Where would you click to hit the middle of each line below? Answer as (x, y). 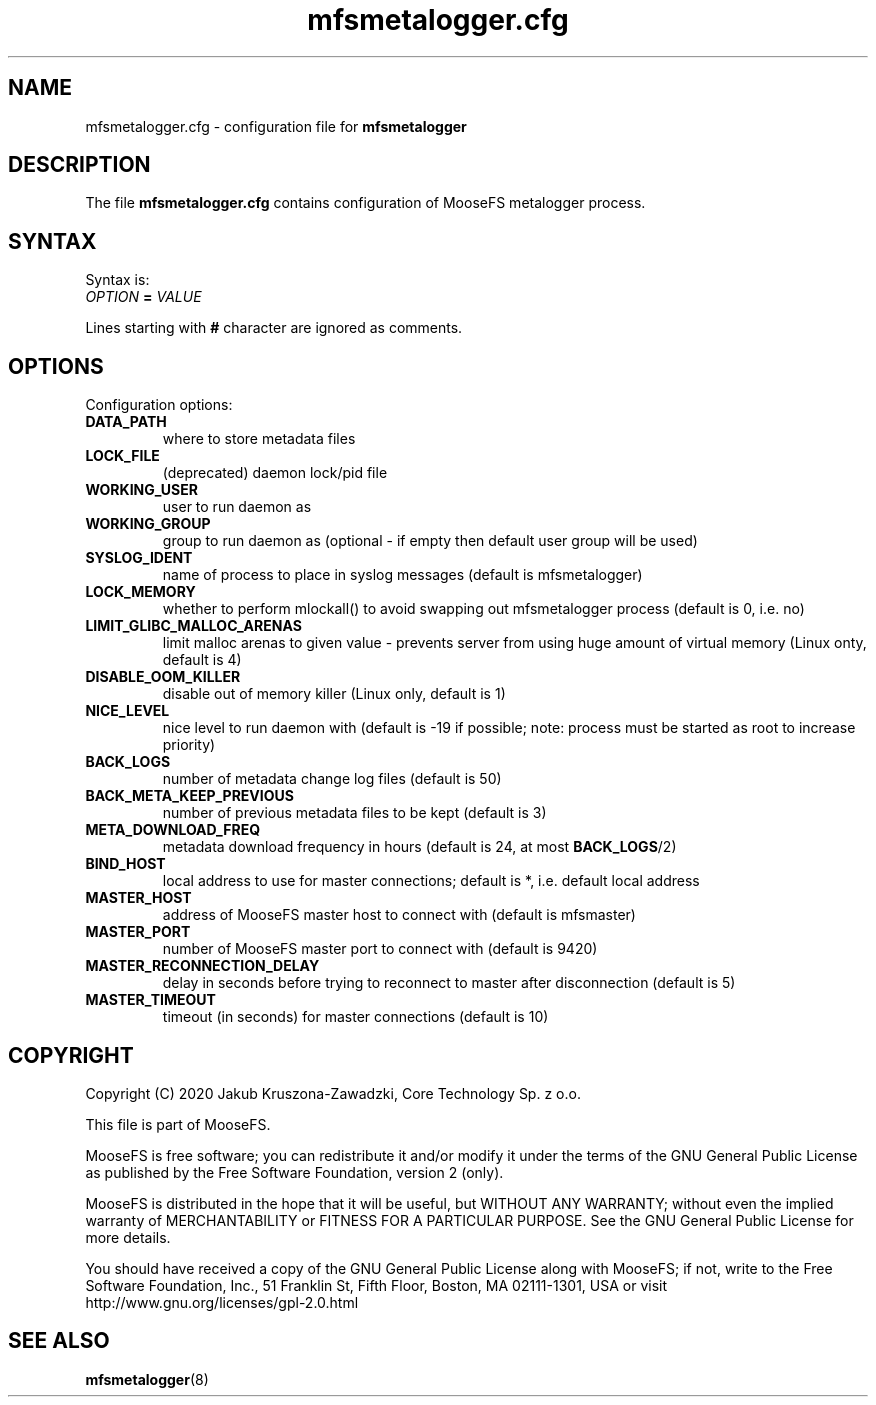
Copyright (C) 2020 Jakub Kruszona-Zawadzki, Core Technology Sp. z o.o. (333, 1093)
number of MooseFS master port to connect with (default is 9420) (380, 949)
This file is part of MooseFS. (178, 1124)
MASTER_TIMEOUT (150, 1000)
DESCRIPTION (79, 165)
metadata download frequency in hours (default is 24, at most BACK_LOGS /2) (419, 847)
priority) (189, 745)
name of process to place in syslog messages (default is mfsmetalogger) (402, 575)
